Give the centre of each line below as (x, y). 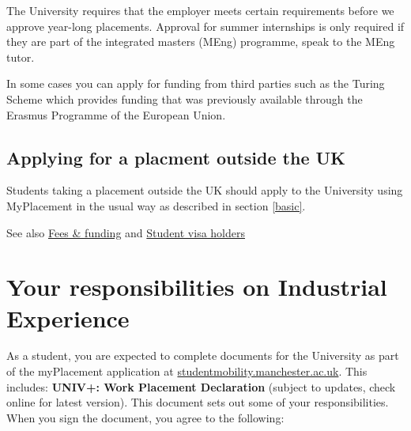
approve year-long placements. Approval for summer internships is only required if (205, 26)
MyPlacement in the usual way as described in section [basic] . (156, 205)
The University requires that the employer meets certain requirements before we (200, 10)
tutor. (21, 57)
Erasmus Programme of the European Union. (116, 114)
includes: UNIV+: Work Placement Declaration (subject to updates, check (201, 386)
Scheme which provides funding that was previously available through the (185, 98)
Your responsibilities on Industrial (197, 287)
